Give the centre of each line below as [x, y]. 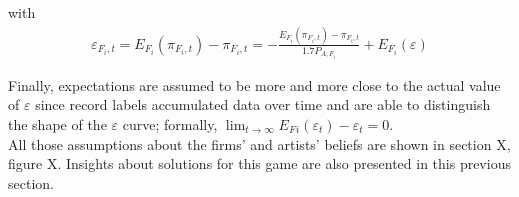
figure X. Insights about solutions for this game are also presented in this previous [259, 163]
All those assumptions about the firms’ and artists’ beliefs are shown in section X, [259, 143]
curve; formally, [170, 123]
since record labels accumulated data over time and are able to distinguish [263, 104]
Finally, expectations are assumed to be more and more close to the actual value [254, 84]
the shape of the [57, 123]
